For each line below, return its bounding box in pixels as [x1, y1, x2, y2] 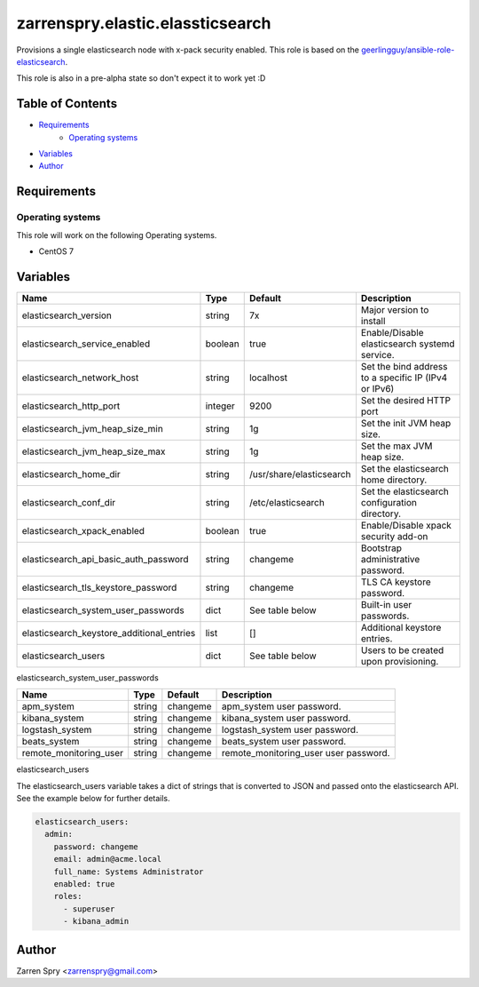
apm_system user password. [222, 700, 342, 712]
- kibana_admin [63, 916, 130, 927]
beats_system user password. [222, 736, 347, 748]
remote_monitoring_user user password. [222, 747, 390, 760]
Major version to [360, 303, 429, 315]
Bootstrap [360, 542, 403, 554]
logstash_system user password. [222, 724, 359, 736]
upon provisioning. [360, 655, 439, 667]
